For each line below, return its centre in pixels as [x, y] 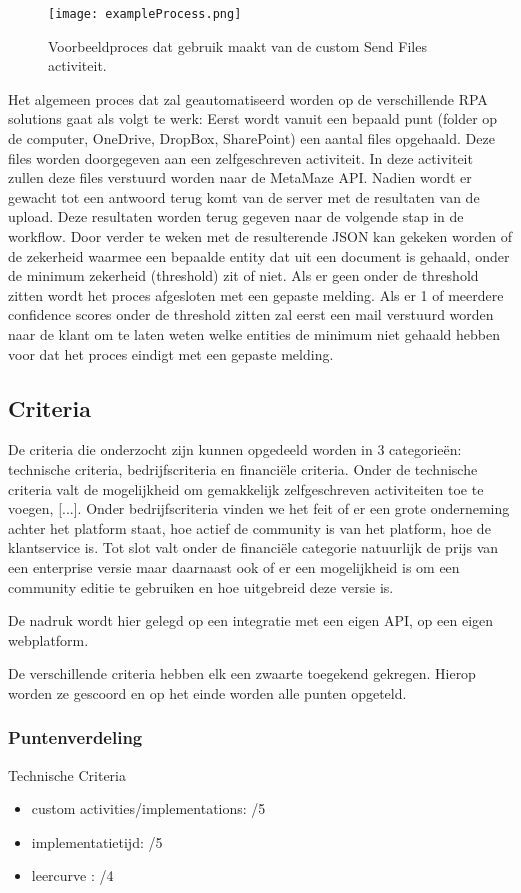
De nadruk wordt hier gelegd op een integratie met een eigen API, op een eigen [251, 620]
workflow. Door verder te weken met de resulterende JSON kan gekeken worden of [260, 236]
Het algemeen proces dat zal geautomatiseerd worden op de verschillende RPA [248, 98]
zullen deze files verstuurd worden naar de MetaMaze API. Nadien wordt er [240, 177]
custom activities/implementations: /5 [148, 808]
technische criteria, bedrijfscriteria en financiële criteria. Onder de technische [243, 468]
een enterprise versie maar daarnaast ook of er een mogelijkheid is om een [234, 566]
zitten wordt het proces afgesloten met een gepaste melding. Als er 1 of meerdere [256, 294]
